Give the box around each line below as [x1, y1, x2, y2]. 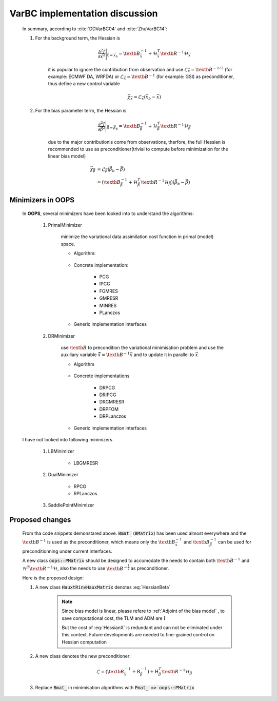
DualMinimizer [48, 472, 78, 478]
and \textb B [183, 539, 210, 545]
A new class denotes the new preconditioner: [35, 653, 131, 659]
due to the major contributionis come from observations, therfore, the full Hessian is [48, 139, 226, 145]
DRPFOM [99, 406, 119, 412]
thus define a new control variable [48, 81, 120, 87]
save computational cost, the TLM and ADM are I [62, 615, 166, 621]
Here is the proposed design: [22, 575, 84, 581]
